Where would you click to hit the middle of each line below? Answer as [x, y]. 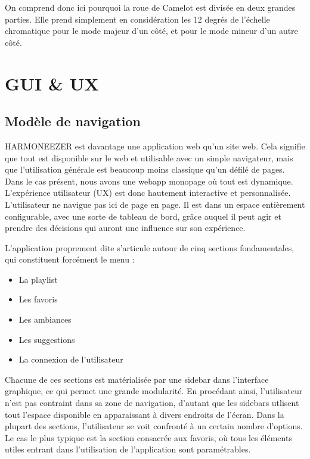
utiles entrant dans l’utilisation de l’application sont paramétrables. [128, 449]
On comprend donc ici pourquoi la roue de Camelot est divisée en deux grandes [150, 7]
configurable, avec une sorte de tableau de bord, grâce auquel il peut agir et [143, 216]
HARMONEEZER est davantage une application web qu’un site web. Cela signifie [155, 146]
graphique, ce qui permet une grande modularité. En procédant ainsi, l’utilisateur [154, 391]
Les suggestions [47, 339]
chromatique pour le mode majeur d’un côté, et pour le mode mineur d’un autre [151, 31]
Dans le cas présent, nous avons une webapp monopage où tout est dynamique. [149, 181]
